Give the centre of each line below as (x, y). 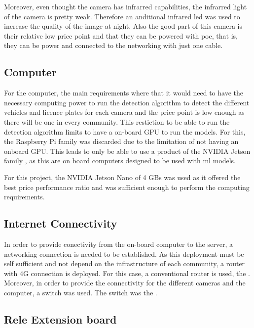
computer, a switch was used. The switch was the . (81, 292)
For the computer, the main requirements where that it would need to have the (124, 93)
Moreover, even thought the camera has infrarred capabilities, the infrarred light (126, 6)
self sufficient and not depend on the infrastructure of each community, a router (125, 263)
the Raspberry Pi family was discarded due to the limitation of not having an (121, 141)
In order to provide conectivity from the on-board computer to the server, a (118, 244)
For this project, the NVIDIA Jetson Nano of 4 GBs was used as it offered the (122, 177)
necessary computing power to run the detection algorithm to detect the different (127, 102)
